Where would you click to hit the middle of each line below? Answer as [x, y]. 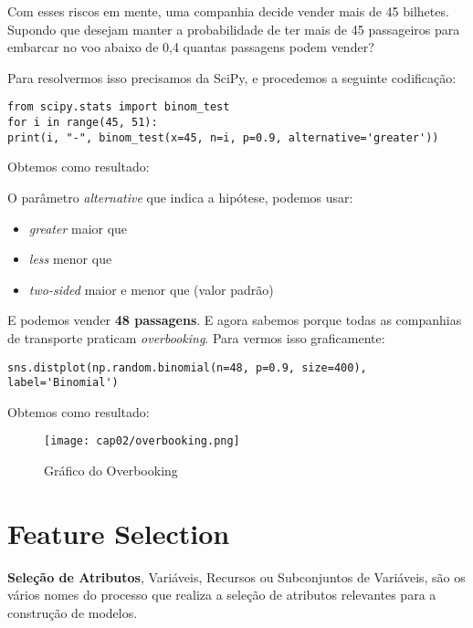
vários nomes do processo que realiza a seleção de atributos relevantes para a [222, 595]
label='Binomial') [63, 383]
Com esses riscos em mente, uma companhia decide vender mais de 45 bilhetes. [228, 11]
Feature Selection [119, 533]
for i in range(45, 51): [83, 123]
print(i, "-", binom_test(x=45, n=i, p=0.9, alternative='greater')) [223, 137]
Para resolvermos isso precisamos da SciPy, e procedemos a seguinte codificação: [232, 77]
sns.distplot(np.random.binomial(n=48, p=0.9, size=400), [187, 367]
